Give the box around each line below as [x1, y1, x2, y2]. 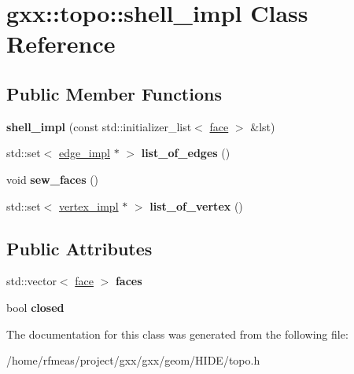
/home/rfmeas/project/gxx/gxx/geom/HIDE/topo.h [6, 352, 260, 368]
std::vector [6, 273, 57, 289]
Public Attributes [6, 236, 153, 260]
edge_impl [59, 145, 110, 161]
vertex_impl [59, 197, 119, 214]
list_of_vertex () [149, 197, 243, 214]
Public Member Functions [6, 81, 222, 105]
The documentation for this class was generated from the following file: [6, 325, 348, 342]
